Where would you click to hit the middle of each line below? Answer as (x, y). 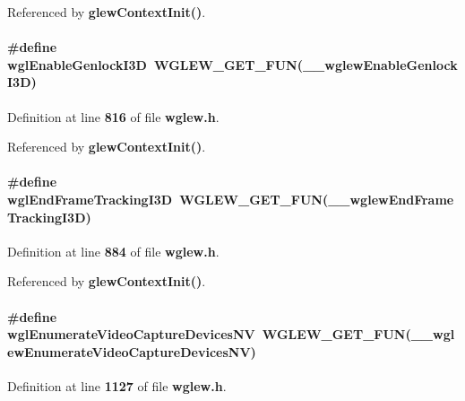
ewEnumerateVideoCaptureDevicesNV (129, 351)
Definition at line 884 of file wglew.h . (113, 251)
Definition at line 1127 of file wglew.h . (117, 385)
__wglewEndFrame (391, 199)
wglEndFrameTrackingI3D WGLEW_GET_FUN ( (168, 199)
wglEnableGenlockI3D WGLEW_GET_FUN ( (155, 64)
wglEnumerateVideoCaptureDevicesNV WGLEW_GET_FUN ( (209, 334)
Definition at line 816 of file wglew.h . (113, 116)
